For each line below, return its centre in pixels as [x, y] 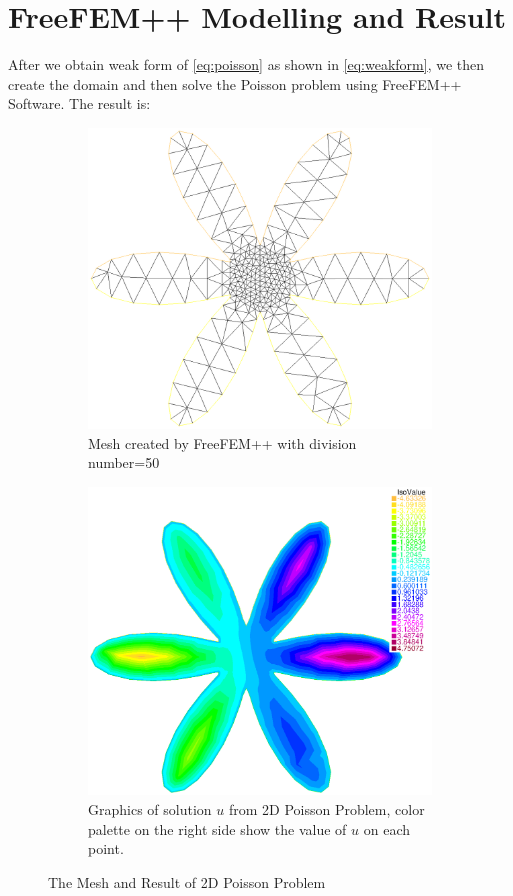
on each [387, 828]
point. [106, 848]
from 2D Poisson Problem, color [326, 809]
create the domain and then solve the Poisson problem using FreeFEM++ [235, 83]
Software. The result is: [79, 103]
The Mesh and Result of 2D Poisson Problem [187, 881]
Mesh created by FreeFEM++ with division [222, 442]
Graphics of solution [150, 809]
